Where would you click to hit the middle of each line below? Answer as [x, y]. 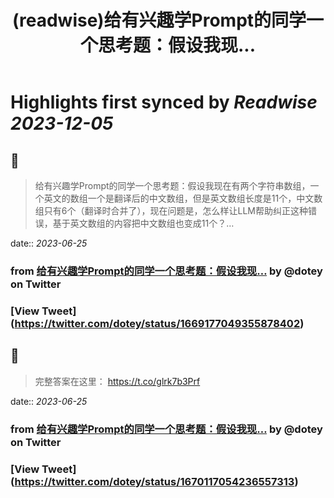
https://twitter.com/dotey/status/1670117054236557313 [154, 481]
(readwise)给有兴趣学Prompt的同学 [159, 20]
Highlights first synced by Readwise [164, 102]
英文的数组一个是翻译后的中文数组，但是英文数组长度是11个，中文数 [183, 198]
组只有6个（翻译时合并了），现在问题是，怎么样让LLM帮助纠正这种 [171, 210]
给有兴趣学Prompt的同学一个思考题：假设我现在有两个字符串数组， [172, 185]
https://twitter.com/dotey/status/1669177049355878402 [157, 323]
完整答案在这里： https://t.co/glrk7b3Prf [117, 381]
